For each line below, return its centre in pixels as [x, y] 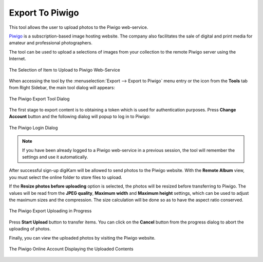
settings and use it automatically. [55, 157]
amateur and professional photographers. [51, 43]
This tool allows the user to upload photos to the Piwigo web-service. [79, 27]
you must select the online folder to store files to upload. [66, 177]
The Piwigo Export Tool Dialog [39, 99]
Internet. [18, 59]
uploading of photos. [30, 229]
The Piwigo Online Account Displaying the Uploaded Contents [71, 249]
